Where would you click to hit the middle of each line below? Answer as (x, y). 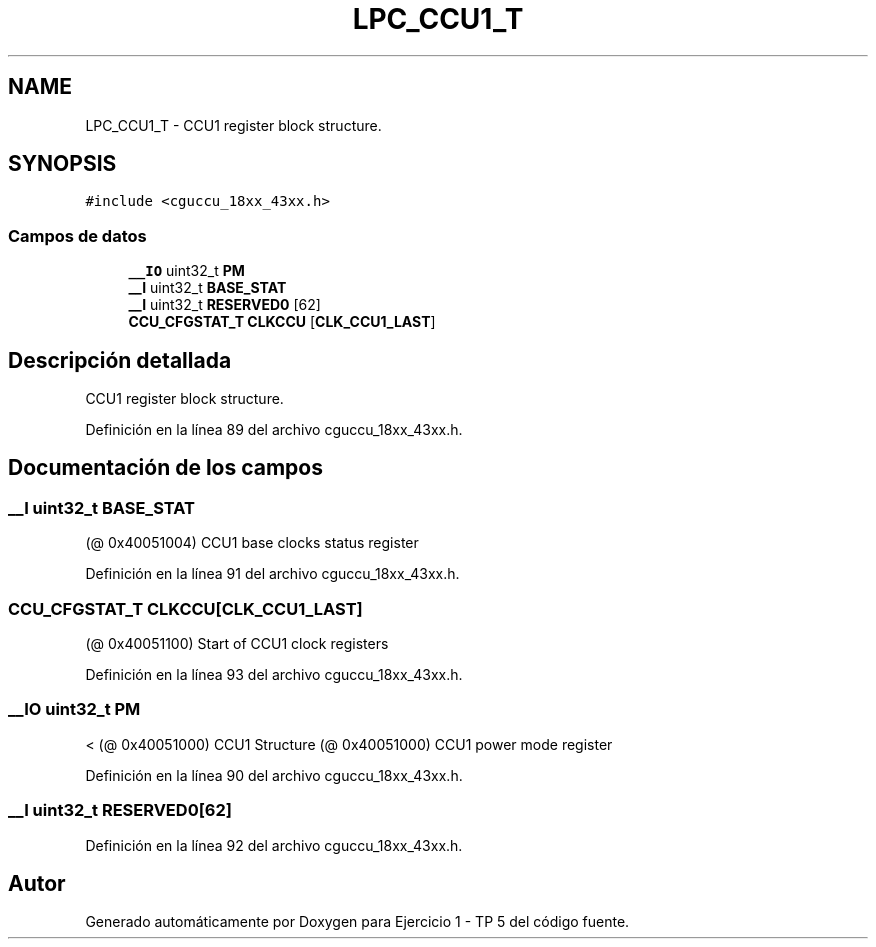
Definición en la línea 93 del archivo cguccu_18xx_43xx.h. (274, 674)
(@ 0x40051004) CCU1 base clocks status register (252, 543)
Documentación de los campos (165, 468)
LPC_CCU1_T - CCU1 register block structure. (233, 125)
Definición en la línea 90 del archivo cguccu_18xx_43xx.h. (274, 775)
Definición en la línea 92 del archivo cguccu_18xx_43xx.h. (274, 845)
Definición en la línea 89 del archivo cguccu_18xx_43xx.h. (274, 430)
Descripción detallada (120, 360)
